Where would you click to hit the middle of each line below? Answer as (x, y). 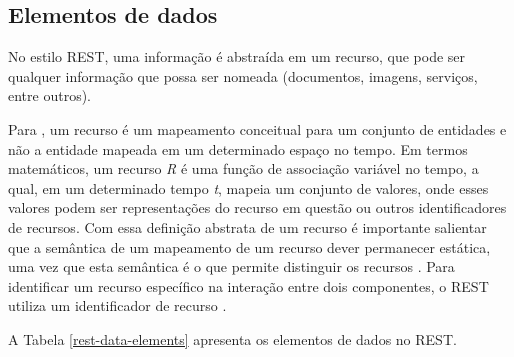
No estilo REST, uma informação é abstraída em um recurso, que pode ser (237, 56)
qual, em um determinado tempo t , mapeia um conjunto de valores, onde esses (248, 187)
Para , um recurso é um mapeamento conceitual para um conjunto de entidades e (257, 128)
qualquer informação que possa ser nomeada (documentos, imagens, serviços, (243, 75)
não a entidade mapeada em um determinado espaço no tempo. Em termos (238, 148)
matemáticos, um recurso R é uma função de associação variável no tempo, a (243, 168)
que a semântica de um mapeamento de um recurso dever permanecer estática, (249, 246)
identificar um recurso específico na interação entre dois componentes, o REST (248, 285)
